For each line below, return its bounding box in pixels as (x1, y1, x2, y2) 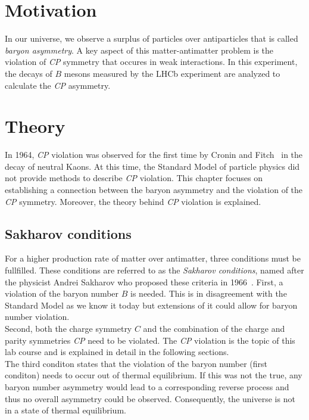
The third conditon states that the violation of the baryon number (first (5, 357, 268, 369)
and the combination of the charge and (143, 322, 285, 334)
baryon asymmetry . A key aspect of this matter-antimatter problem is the (5, 43, 274, 56)
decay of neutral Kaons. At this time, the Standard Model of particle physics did (5, 160, 300, 172)
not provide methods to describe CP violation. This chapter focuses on (5, 172, 263, 184)
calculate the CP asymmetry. (5, 79, 111, 91)
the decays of (5, 67, 52, 79)
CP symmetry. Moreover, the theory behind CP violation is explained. (5, 195, 261, 207)
